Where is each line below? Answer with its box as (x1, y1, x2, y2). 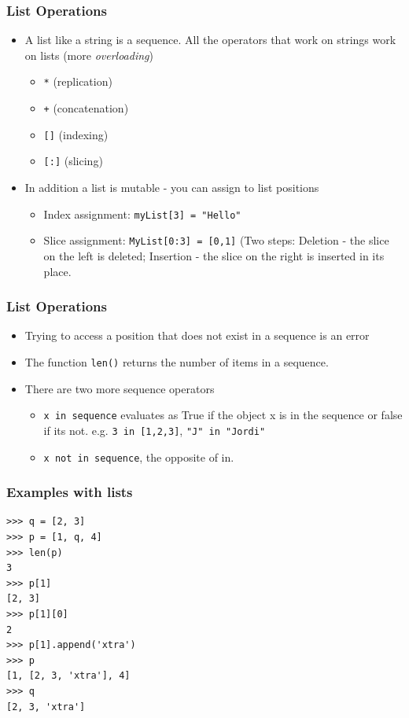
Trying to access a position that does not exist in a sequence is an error (24, 327, 370, 344)
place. (43, 263, 72, 279)
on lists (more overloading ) (24, 46, 153, 63)
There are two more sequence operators (24, 380, 215, 396)
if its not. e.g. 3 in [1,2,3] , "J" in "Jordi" (43, 422, 266, 438)
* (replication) (43, 73, 112, 90)
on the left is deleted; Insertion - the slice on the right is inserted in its (43, 247, 385, 263)
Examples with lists (6, 482, 133, 502)
